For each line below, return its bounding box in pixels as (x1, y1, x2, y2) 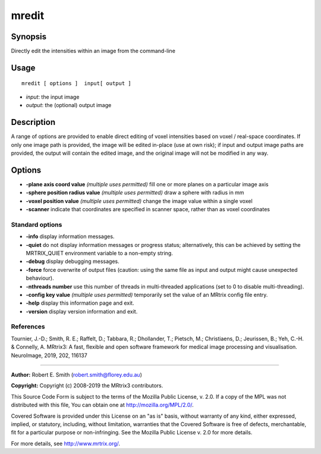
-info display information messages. (26, 233, 115, 240)
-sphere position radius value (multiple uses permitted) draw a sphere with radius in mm (26, 189, 244, 196)
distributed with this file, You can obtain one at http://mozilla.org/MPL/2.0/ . (11, 402, 194, 409)
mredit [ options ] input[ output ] (21, 80, 132, 87)
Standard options (11, 220, 62, 228)
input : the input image (26, 93, 80, 101)
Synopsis (11, 32, 47, 42)
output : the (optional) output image (26, 102, 112, 109)
